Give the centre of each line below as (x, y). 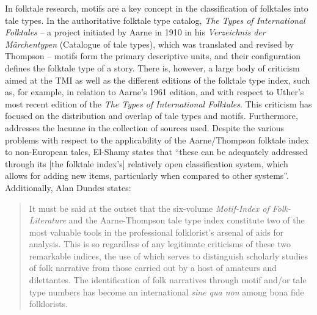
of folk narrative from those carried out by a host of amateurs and (153, 268)
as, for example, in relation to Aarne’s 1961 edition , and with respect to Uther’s (155, 92)
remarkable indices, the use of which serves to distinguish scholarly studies (169, 255)
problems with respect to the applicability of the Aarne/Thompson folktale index (157, 139)
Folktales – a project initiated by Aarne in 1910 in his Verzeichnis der (135, 32)
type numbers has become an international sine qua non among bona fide (166, 291)
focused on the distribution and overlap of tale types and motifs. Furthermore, (151, 116)
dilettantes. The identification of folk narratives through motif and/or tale (168, 280)
